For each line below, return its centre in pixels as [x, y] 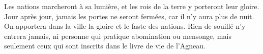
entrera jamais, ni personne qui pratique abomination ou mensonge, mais [118, 36]
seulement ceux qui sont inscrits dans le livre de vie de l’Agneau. [105, 46]
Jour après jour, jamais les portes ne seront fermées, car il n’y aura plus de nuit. [129, 16]
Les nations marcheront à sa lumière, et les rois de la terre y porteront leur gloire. [132, 6]
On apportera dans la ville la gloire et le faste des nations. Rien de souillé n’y [125, 26]
